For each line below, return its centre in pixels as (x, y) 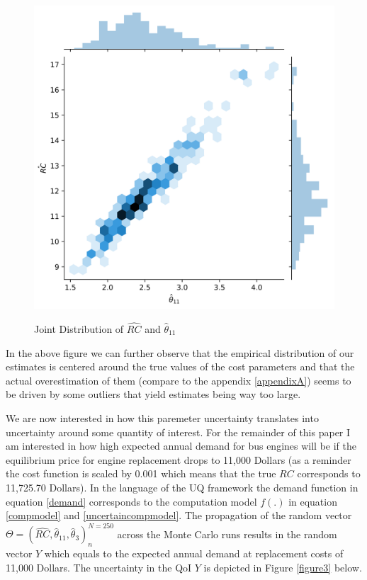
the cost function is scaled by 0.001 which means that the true (141, 473)
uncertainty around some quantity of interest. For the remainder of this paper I (178, 432)
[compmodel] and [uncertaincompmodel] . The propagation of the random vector (179, 515)
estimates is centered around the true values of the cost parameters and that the (180, 366)
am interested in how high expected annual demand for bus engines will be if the (181, 446)
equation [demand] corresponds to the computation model (131, 501)
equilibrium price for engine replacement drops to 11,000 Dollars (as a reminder (179, 459)
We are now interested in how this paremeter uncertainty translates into (162, 417)
